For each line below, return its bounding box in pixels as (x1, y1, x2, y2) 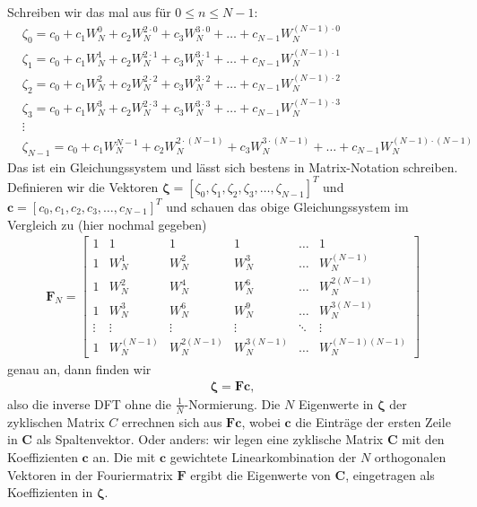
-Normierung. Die (184, 394, 281, 413)
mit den (402, 430, 445, 449)
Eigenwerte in (298, 394, 374, 413)
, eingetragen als (345, 465, 435, 484)
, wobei (241, 412, 281, 431)
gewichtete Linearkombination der (169, 447, 357, 466)
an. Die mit (92, 447, 156, 466)
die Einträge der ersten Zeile (295, 412, 451, 431)
